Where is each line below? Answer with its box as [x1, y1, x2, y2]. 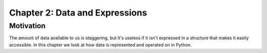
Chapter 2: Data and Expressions [9, 7, 147, 18]
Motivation [9, 21, 46, 30]
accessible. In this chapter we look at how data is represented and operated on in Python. [9, 42, 192, 48]
